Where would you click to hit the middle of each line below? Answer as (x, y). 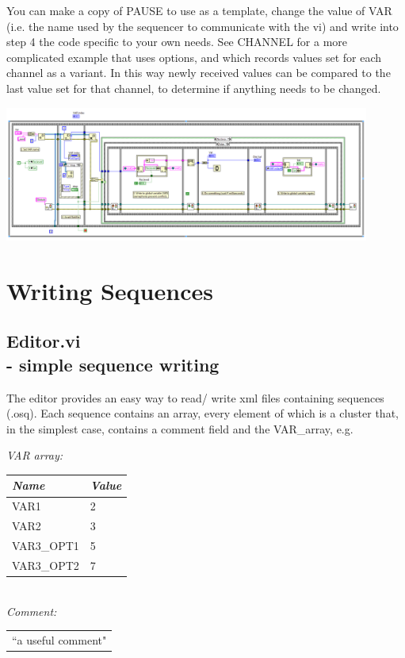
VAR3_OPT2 (46, 565)
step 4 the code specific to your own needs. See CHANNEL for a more (177, 42)
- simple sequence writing (113, 364)
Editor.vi (44, 341)
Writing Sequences (110, 290)
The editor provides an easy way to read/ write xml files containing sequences (195, 397)
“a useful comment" (59, 639)
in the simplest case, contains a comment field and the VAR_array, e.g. (180, 428)
